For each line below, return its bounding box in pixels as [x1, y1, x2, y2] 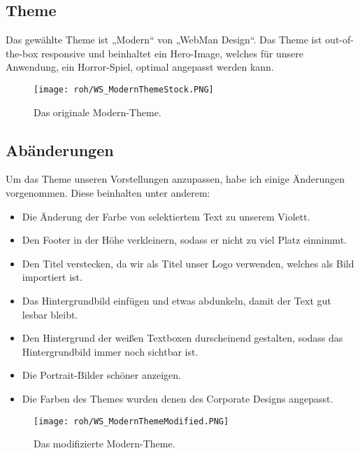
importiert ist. [22, 270, 82, 284]
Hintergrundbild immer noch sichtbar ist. [22, 344, 199, 358]
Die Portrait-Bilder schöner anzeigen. [22, 368, 181, 382]
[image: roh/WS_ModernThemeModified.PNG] [34, 416, 229, 426]
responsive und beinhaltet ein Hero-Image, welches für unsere [41, 46, 303, 60]
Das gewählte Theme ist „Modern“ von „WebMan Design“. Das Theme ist [6, 32, 322, 47]
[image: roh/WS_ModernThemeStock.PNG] [34, 84, 214, 95]
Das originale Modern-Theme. [34, 104, 161, 119]
